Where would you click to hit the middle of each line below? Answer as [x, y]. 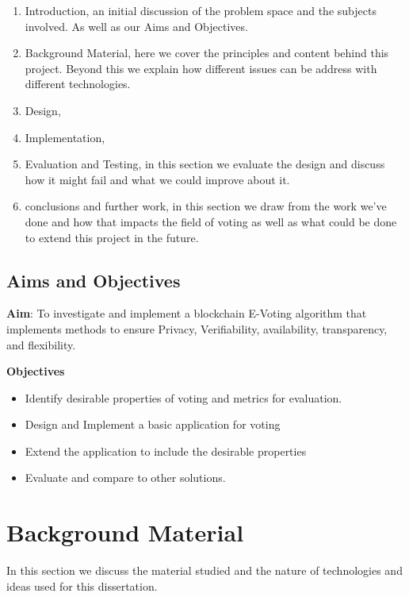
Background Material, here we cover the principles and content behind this [207, 53]
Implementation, [65, 137]
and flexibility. [41, 344]
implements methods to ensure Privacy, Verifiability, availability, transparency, [197, 328]
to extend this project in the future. [112, 237]
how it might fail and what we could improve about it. [157, 179]
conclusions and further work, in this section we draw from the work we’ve [206, 206]
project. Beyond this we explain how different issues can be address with [201, 68]
